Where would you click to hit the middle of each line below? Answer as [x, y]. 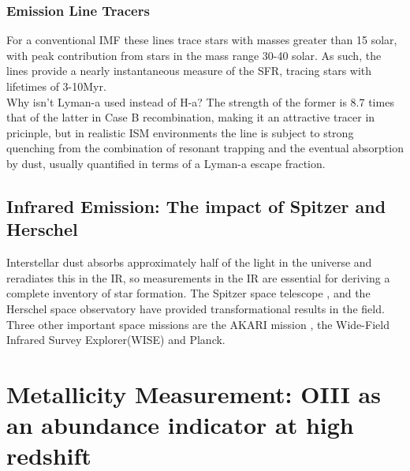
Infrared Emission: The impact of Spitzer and [196, 206]
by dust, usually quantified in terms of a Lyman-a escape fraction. [166, 163]
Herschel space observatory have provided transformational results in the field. [196, 308]
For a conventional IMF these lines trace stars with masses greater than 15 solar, [202, 40]
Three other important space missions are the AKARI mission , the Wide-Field [198, 324]
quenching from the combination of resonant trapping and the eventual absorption [205, 148]
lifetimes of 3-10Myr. [56, 86]
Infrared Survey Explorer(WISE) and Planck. [116, 340]
